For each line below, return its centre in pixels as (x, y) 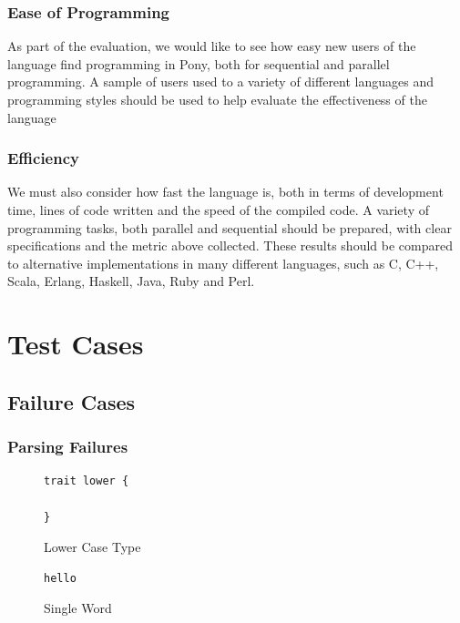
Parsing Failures (68, 447)
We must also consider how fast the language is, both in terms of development (225, 192)
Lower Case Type (92, 547)
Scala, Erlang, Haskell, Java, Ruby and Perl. (131, 281)
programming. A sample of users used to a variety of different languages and (221, 82)
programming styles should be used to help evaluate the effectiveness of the (217, 99)
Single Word (78, 608)
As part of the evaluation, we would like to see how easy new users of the (212, 46)
